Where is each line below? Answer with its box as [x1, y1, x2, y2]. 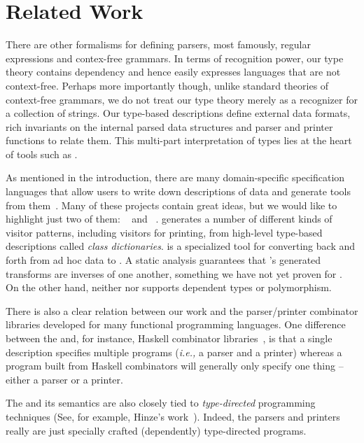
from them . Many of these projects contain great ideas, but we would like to [6, 197, 337, 212]
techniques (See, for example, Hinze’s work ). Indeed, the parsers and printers [6, 409, 340, 423]
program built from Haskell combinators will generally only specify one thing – [6, 358, 344, 373]
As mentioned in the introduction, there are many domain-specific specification [6, 170, 345, 185]
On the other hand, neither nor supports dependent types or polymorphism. [6, 280, 332, 295]
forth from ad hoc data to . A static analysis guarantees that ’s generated [6, 253, 321, 267]
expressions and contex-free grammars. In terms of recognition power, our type [6, 50, 344, 65]
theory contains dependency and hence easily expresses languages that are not [6, 64, 341, 79]
